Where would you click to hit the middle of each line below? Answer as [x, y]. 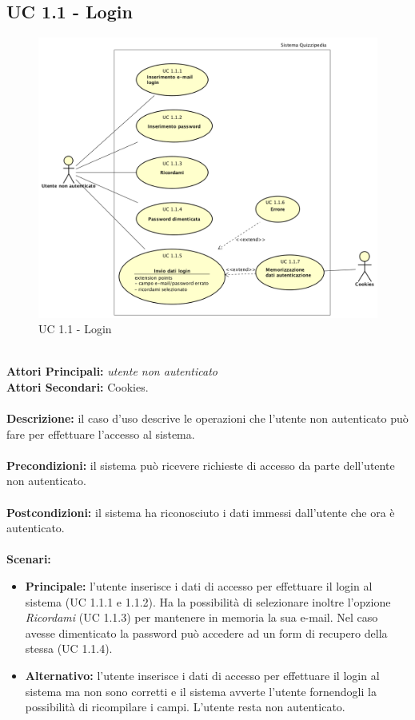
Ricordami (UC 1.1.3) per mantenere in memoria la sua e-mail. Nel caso [202, 617]
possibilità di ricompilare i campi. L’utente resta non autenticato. [185, 707]
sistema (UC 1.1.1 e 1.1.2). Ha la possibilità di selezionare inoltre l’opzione [208, 601]
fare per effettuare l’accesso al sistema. [101, 434]
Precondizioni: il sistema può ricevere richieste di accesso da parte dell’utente [201, 465]
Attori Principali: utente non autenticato [112, 371]
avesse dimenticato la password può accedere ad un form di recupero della [206, 632]
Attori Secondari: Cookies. [78, 386]
